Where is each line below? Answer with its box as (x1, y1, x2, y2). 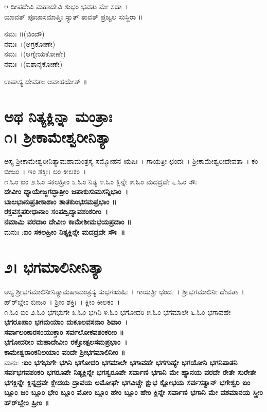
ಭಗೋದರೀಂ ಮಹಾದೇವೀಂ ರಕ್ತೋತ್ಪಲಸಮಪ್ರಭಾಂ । (4, 336, 128, 347)
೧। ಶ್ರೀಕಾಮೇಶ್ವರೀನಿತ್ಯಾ (4, 126, 111, 147)
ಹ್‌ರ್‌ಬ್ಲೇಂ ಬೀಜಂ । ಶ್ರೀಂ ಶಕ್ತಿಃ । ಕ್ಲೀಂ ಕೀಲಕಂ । (4, 296, 120, 307)
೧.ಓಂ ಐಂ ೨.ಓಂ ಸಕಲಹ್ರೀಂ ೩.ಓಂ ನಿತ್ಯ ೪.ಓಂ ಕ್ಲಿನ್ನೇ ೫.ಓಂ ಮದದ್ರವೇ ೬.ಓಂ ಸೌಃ (4, 176, 197, 186)
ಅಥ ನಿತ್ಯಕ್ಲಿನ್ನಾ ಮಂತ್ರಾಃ (4, 106, 112, 127)
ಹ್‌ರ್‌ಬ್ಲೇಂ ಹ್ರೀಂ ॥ (4, 397, 49, 407)
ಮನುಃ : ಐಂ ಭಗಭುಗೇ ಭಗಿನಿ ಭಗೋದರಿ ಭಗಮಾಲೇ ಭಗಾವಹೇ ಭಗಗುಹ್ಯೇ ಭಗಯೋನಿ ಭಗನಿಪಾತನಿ (4, 357, 238, 367)
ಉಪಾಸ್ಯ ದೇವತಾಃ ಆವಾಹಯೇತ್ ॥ (4, 76, 87, 86)
